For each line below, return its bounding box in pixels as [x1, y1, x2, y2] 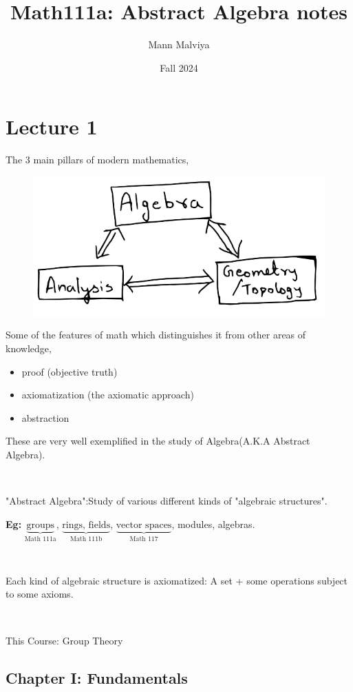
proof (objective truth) [21, 364, 118, 378]
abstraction [21, 410, 69, 425]
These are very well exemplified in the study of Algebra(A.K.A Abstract [6, 434, 310, 448]
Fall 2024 [160, 60, 198, 74]
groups [26, 520, 55, 530]
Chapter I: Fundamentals [6, 666, 188, 688]
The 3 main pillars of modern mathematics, [6, 152, 189, 167]
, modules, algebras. [171, 516, 255, 531]
